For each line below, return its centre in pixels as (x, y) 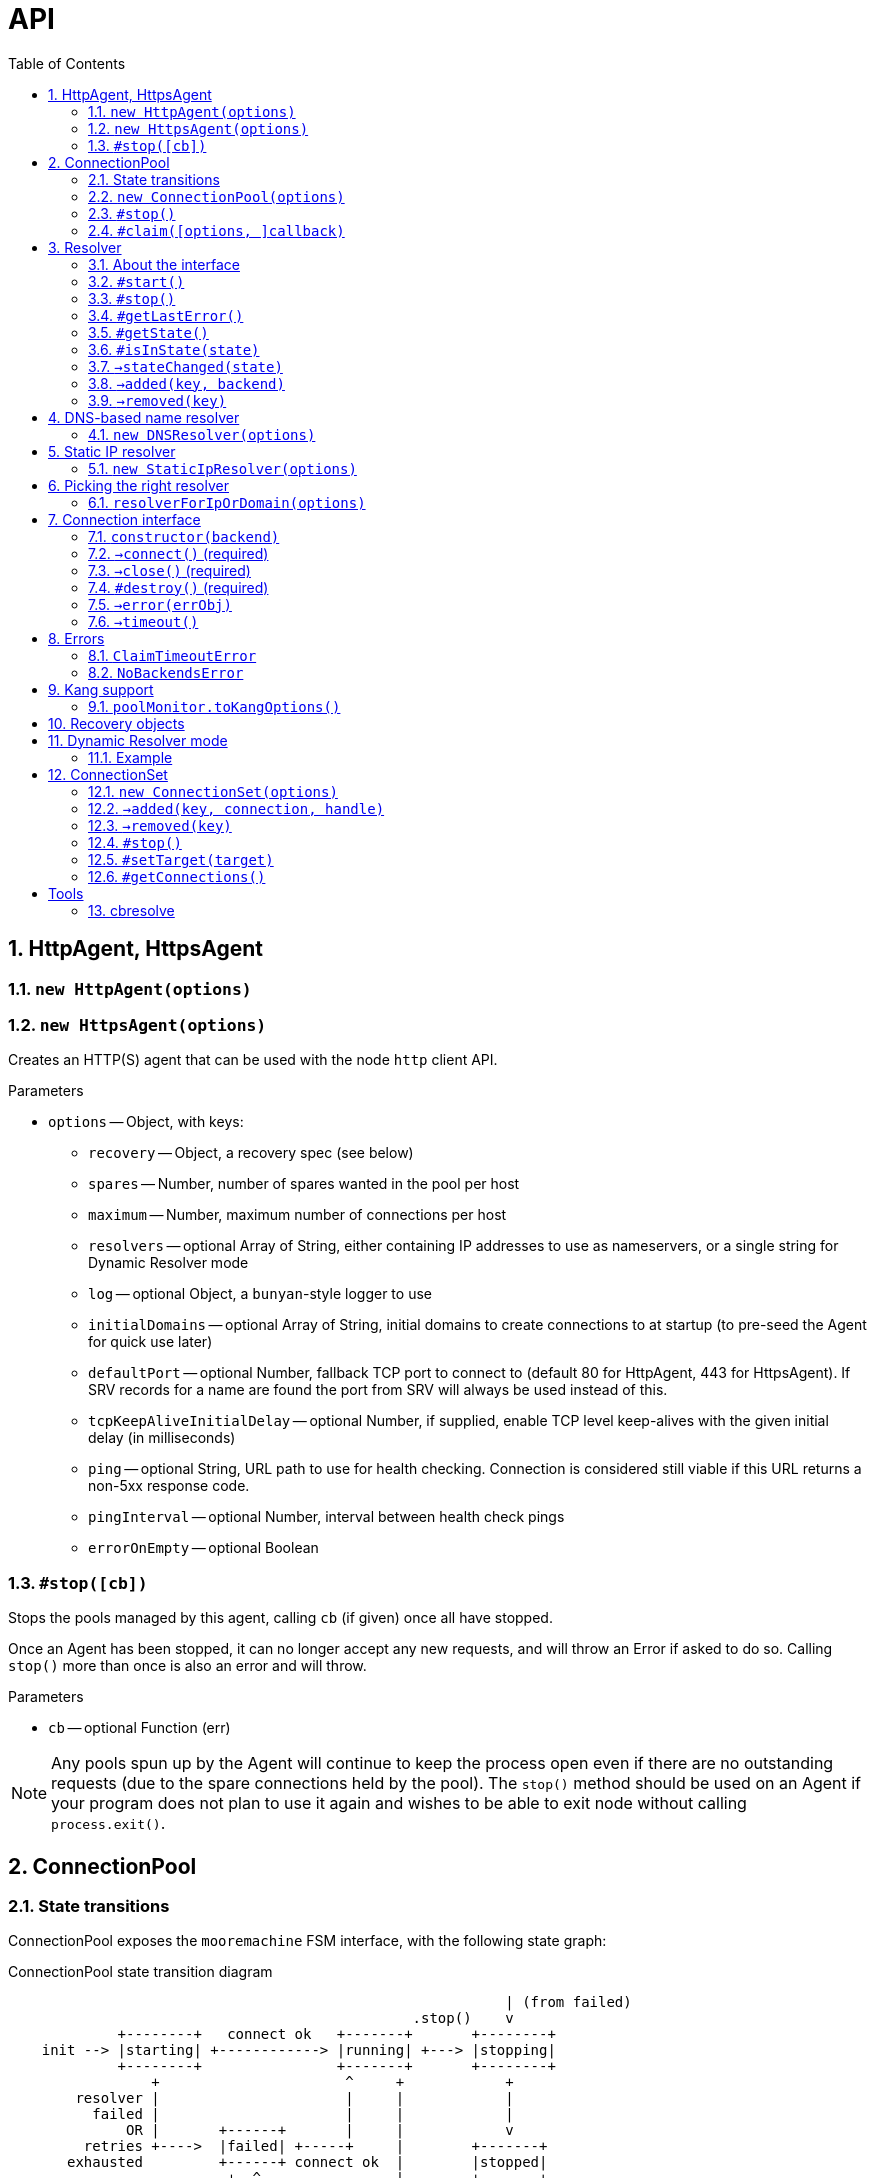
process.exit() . (108, 1823)
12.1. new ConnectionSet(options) (213, 791)
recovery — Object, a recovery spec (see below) (251, 1153)
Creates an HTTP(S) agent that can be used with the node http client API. (253, 1060)
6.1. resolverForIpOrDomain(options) (227, 502)
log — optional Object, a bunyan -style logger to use (260, 1294)
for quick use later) (150, 1342)
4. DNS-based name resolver (144, 417)
